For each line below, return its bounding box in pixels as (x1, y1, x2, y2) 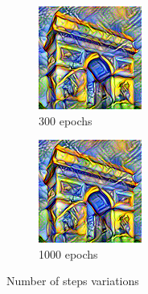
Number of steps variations (6, 272, 139, 289)
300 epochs (39, 112, 92, 129)
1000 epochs (39, 245, 98, 262)
